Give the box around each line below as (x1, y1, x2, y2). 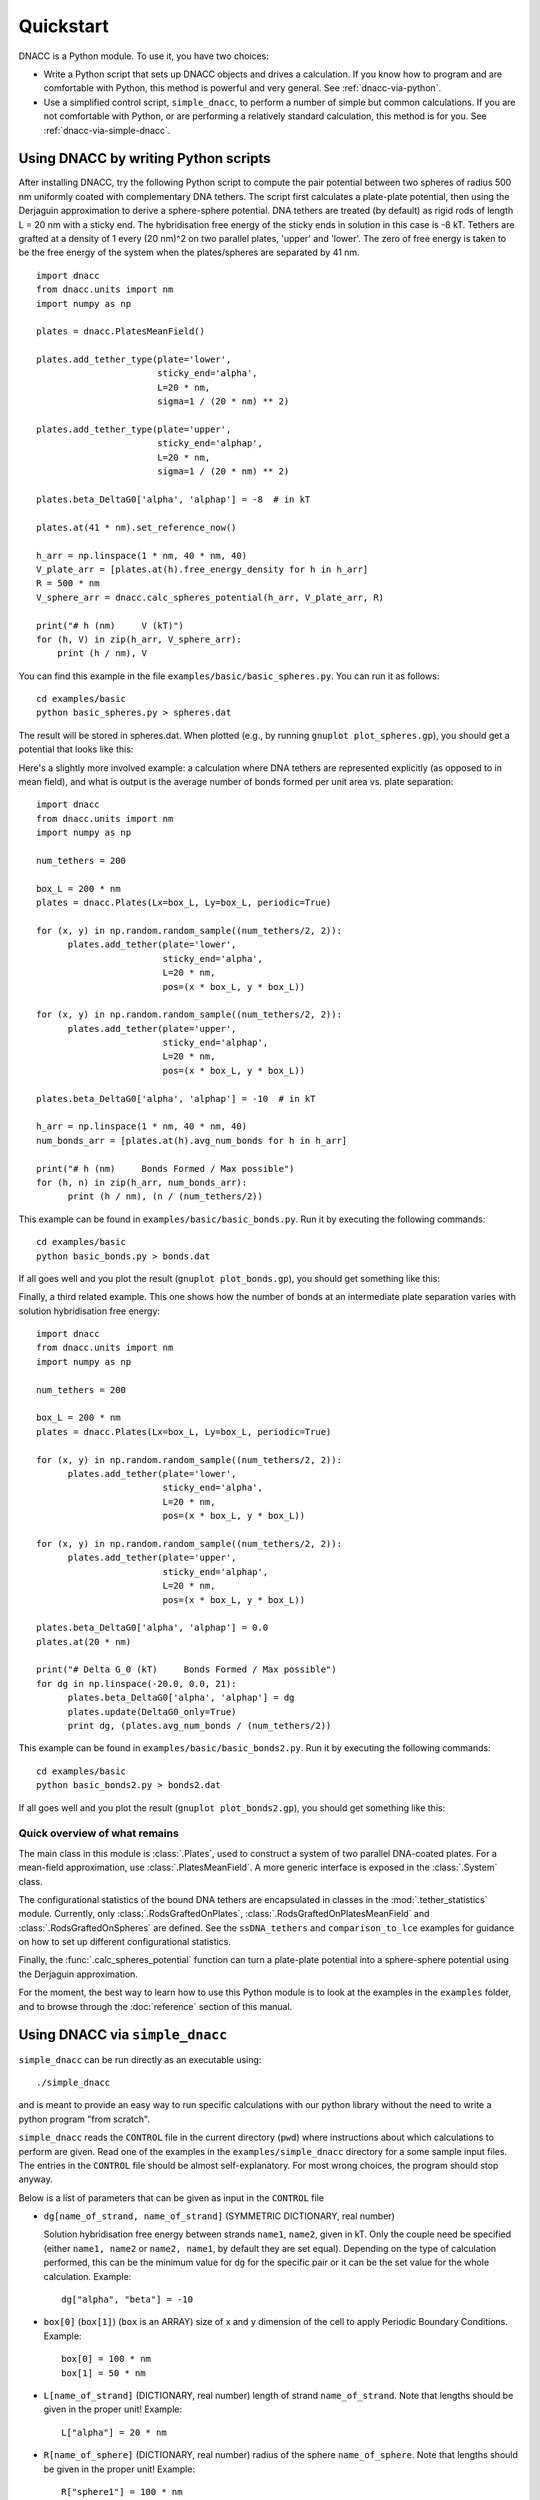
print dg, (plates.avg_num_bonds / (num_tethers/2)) (67, 1720, 332, 1732)
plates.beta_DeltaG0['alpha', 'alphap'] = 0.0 (36, 1622, 269, 1634)
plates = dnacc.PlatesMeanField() (36, 326, 205, 337)
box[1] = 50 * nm (61, 2367, 146, 2379)
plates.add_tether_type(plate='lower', (36, 354, 232, 365)
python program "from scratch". (18, 2113, 150, 2125)
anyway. (18, 2173, 54, 2185)
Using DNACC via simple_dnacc (18, 2026, 228, 2044)
